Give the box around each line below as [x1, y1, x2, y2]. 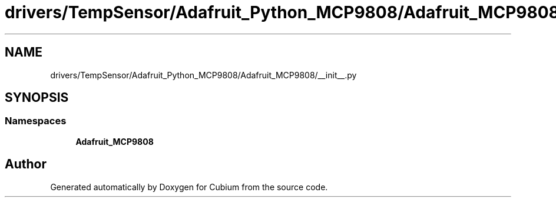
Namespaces [5, 115, 67, 127]
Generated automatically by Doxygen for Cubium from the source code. [50, 181, 328, 192]
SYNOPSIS [5, 90, 69, 105]
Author [5, 157, 47, 172]
